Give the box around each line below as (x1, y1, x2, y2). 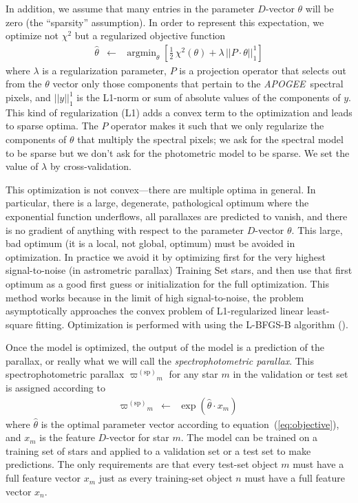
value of (6, 159, 39, 173)
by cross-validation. (50, 159, 131, 173)
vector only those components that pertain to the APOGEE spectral (52, 76, 344, 91)
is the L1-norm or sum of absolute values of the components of (76, 90, 341, 104)
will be (305, 1, 334, 15)
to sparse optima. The (6, 118, 98, 133)
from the (6, 76, 42, 91)
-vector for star (106, 430, 169, 445)
